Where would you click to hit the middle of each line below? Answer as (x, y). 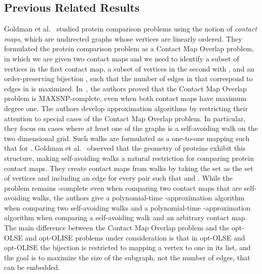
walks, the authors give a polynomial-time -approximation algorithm (138, 198)
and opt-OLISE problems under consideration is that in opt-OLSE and (135, 237)
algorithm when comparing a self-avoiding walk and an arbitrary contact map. (126, 217)
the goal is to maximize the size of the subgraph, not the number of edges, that (127, 257)
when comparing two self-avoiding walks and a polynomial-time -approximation (127, 207)
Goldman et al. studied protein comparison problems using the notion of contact (130, 29)
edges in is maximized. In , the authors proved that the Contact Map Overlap (126, 88)
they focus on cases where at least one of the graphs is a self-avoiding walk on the (131, 128)
